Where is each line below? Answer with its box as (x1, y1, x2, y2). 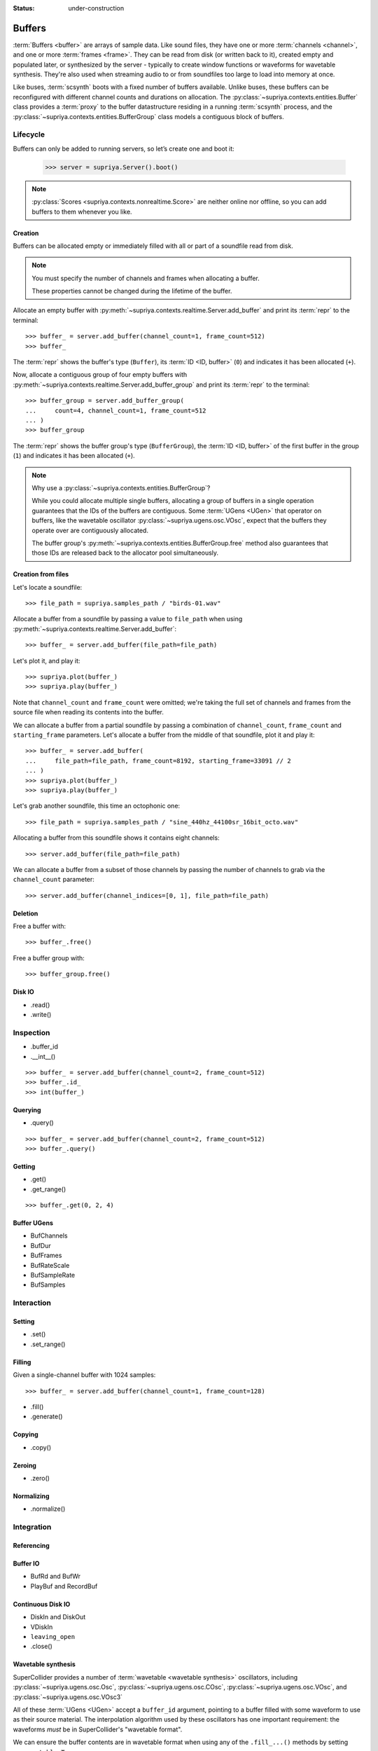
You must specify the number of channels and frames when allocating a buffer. (31, 274, 260, 282)
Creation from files (13, 570, 69, 579)
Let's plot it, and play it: (13, 656, 80, 665)
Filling (13, 1357, 31, 1366)
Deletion (13, 909, 38, 918)
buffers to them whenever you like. (31, 207, 132, 216)
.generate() (30, 1412, 63, 1421)
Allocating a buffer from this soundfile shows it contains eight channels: (13, 833, 220, 842)
